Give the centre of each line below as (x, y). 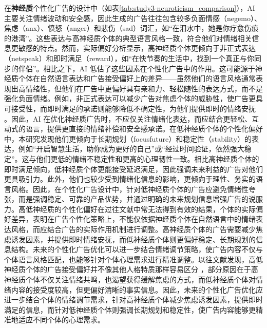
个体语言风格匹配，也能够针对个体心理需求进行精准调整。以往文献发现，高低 (133, 259)
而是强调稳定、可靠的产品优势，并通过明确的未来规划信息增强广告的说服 (140, 199)
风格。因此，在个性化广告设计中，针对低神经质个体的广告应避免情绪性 (130, 189)
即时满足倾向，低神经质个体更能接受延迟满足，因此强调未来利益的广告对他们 (133, 169)
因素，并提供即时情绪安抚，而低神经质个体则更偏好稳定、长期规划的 (140, 239)
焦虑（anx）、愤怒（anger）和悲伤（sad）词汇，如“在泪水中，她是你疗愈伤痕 (131, 28)
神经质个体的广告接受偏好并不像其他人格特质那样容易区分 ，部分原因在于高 (131, 269)
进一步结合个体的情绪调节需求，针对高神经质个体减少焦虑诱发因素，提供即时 (133, 300)
